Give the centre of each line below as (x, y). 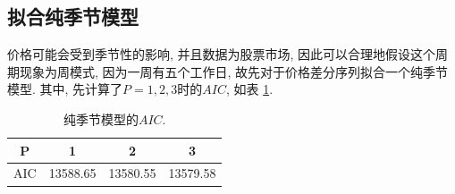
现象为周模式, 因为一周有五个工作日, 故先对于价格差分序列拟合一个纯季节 (234, 71)
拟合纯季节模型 (73, 17)
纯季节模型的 (101, 118)
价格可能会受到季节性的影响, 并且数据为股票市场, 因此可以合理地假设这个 (222, 54)
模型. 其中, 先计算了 (65, 89)
